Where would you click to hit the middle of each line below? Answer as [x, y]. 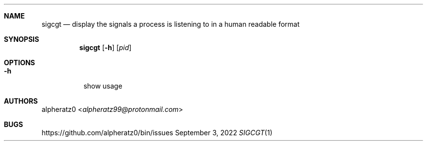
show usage [103, 86]
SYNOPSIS [22, 39]
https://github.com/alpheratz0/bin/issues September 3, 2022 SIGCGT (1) [157, 133]
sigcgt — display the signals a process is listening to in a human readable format [171, 24]
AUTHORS [21, 101]
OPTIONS [19, 63]
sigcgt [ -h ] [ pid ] [105, 47]
